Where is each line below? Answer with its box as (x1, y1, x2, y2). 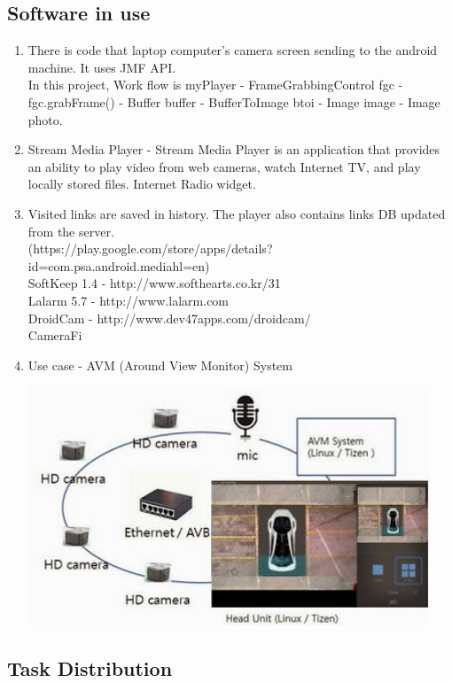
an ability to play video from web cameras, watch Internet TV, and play (27, 157, 421, 175)
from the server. (27, 221, 114, 240)
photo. (27, 110, 63, 128)
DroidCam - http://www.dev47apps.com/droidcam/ (27, 308, 311, 327)
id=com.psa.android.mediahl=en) (27, 256, 210, 275)
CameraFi (27, 326, 82, 345)
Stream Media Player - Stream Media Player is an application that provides (27, 140, 440, 159)
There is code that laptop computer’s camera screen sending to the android (27, 41, 438, 59)
